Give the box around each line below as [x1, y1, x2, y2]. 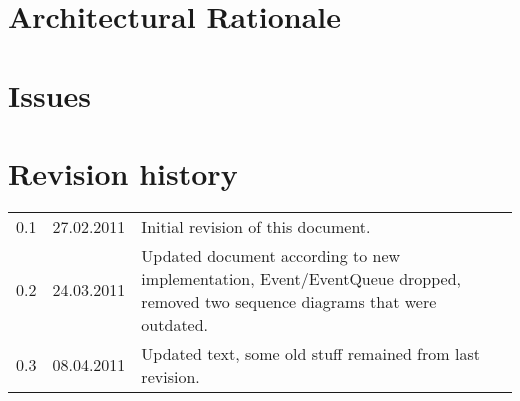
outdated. [141, 312, 209, 336]
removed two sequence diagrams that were [141, 289, 437, 313]
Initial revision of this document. [141, 214, 371, 238]
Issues [8, 74, 91, 115]
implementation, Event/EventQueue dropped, [141, 266, 462, 290]
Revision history [8, 152, 238, 193]
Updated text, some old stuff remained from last [141, 341, 480, 365]
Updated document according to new [141, 243, 401, 267]
